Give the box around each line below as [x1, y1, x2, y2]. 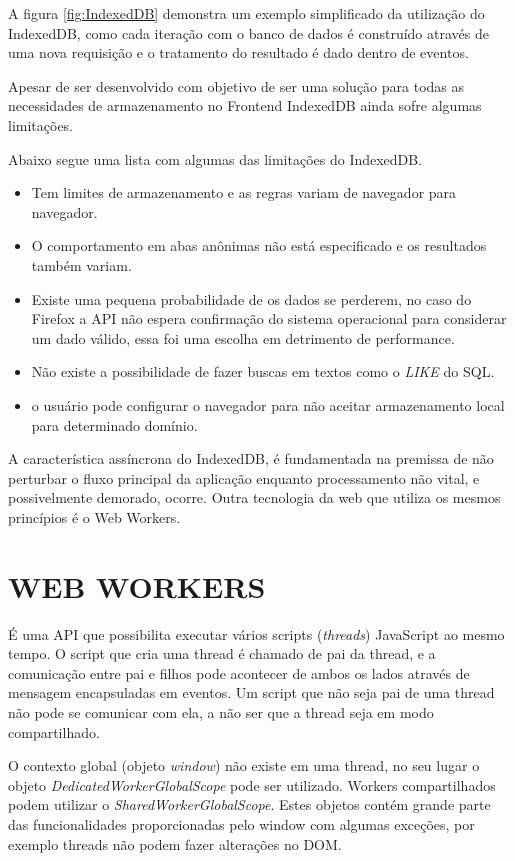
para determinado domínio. [31, 414, 198, 435]
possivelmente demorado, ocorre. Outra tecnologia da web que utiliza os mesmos [8, 487, 501, 508]
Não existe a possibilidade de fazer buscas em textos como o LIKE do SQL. [31, 361, 495, 382]
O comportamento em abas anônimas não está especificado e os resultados [31, 235, 487, 256]
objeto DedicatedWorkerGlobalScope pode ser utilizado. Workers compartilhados [8, 774, 496, 795]
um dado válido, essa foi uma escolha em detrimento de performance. [31, 327, 455, 348]
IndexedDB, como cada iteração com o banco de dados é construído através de [8, 22, 489, 43]
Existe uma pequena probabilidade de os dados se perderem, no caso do [31, 288, 472, 309]
